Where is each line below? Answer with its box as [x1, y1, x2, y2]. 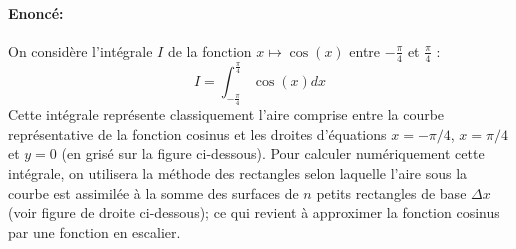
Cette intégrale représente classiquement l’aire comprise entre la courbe [8, 104, 445, 125]
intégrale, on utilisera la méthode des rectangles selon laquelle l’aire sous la [8, 162, 468, 183]
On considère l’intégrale [8, 40, 153, 61]
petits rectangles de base [316, 182, 467, 203]
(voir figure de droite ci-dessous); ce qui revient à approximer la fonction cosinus [8, 202, 500, 223]
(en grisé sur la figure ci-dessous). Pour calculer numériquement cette [61, 143, 485, 164]
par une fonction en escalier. [8, 221, 181, 242]
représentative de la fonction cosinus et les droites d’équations [8, 123, 387, 144]
